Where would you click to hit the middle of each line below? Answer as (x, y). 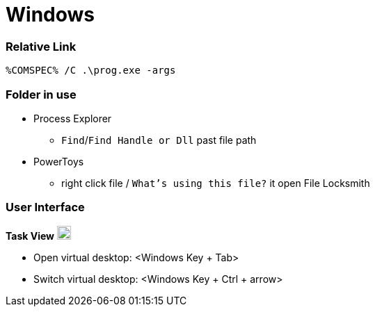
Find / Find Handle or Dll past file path (159, 140)
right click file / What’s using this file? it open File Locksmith (216, 183)
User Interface (45, 207)
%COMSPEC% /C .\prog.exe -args (91, 71)
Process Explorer (73, 118)
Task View (30, 236)
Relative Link (41, 46)
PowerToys (59, 161)
